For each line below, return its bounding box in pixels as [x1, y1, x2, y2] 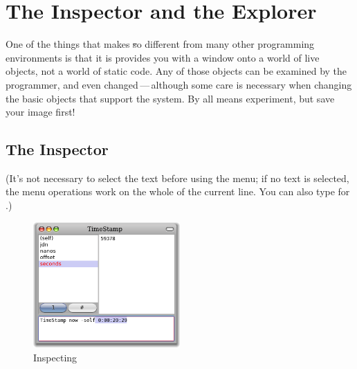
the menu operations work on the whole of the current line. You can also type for [6, 184, 350, 199]
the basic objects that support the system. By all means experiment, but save [6, 91, 335, 105]
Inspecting [33, 350, 77, 365]
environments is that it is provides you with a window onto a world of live [6, 50, 320, 64]
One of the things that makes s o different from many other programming [6, 37, 315, 51]
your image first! [6, 105, 75, 119]
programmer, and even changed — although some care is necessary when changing [6, 77, 352, 91]
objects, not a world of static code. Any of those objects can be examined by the [6, 64, 347, 78]
